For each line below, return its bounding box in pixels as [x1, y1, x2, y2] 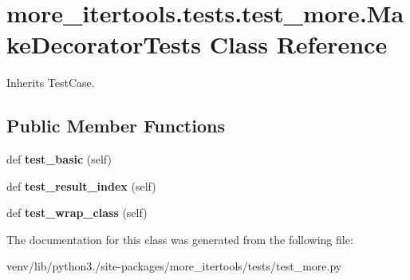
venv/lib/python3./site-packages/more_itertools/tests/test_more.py [6, 258, 342, 274]
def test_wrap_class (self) [6, 204, 148, 221]
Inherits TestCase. [6, 74, 95, 91]
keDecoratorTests [6, 28, 201, 61]
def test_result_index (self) [6, 177, 156, 194]
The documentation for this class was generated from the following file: [6, 231, 353, 247]
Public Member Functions [6, 113, 225, 138]
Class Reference [209, 28, 388, 61]
